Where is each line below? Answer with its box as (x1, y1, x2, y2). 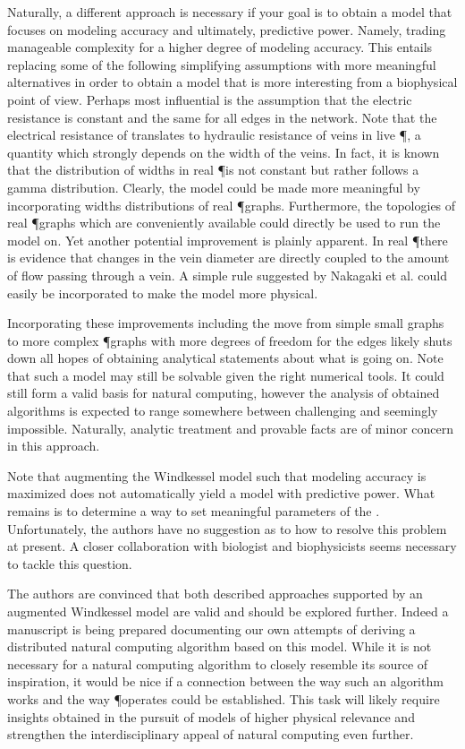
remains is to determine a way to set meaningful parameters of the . (7, 502, 380, 521)
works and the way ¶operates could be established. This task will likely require (7, 689, 440, 708)
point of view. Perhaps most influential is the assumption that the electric (7, 90, 412, 108)
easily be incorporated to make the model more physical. (7, 283, 318, 302)
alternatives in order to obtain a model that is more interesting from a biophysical (7, 73, 458, 91)
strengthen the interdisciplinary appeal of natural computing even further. (7, 725, 414, 744)
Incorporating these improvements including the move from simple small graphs (7, 314, 444, 332)
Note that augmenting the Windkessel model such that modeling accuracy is (7, 466, 427, 485)
